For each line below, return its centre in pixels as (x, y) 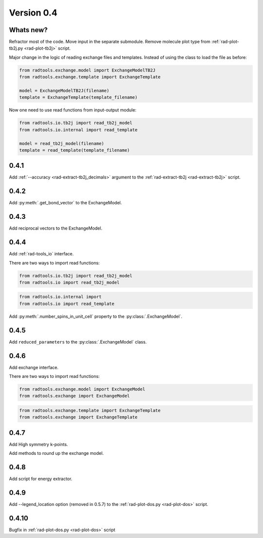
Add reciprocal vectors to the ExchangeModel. (56, 228)
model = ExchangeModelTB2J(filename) (64, 91)
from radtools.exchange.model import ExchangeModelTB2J (87, 70)
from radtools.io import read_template (67, 304)
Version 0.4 (33, 13)
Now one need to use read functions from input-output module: (73, 110)
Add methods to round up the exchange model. (56, 453)
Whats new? (28, 30)
